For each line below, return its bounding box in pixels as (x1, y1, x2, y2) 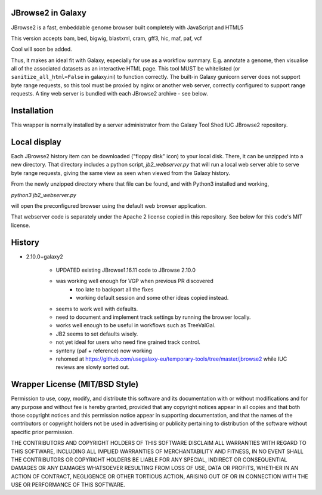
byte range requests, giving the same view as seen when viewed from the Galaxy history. (11, 169, 231, 176)
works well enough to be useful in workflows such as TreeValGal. (55, 322, 216, 329)
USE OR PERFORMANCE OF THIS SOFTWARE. (11, 481, 125, 488)
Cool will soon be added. (11, 45, 72, 53)
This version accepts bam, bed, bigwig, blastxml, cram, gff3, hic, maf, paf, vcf (11, 35, 202, 42)
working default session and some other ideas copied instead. (76, 294, 229, 302)
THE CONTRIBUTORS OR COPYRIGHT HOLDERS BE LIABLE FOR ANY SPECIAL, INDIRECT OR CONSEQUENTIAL (11, 456, 287, 463)
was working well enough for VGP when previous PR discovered (55, 278, 214, 285)
